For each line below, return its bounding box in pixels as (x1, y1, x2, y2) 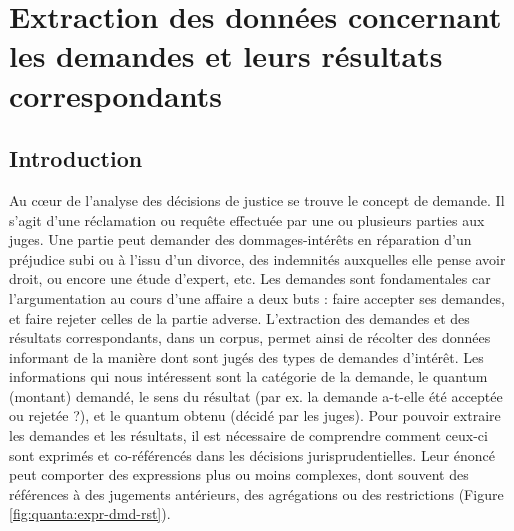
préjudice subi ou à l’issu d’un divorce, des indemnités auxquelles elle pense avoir (9, 248, 506, 269)
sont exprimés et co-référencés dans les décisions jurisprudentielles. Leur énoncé (9, 444, 496, 465)
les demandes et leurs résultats (9, 35, 443, 76)
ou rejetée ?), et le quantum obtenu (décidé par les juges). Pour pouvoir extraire (9, 405, 501, 426)
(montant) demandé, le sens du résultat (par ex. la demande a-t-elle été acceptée (9, 385, 503, 406)
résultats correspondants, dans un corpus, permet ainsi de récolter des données (9, 327, 491, 348)
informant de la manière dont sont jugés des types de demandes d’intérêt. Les (9, 346, 484, 367)
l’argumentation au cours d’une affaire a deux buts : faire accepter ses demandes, (9, 287, 506, 308)
